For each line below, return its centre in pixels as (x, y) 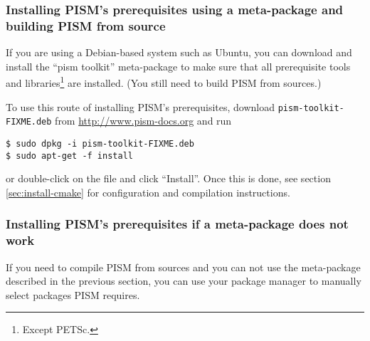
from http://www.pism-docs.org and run (143, 121)
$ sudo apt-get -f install (69, 156)
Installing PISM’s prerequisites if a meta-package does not (177, 224)
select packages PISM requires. (73, 294)
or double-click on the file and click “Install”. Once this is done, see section (168, 178)
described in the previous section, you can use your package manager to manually (184, 281)
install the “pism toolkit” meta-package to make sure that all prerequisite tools (178, 66)
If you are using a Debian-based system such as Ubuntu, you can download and (179, 52)
